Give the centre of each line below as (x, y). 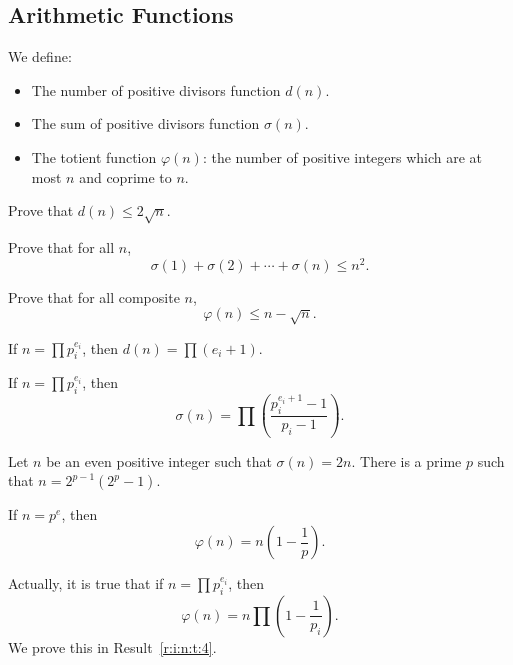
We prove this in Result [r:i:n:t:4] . (112, 646)
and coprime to (125, 176)
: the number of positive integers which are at (342, 156)
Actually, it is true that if (86, 583)
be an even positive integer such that (159, 460)
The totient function (94, 156)
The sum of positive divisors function (145, 123)
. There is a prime (406, 460)
